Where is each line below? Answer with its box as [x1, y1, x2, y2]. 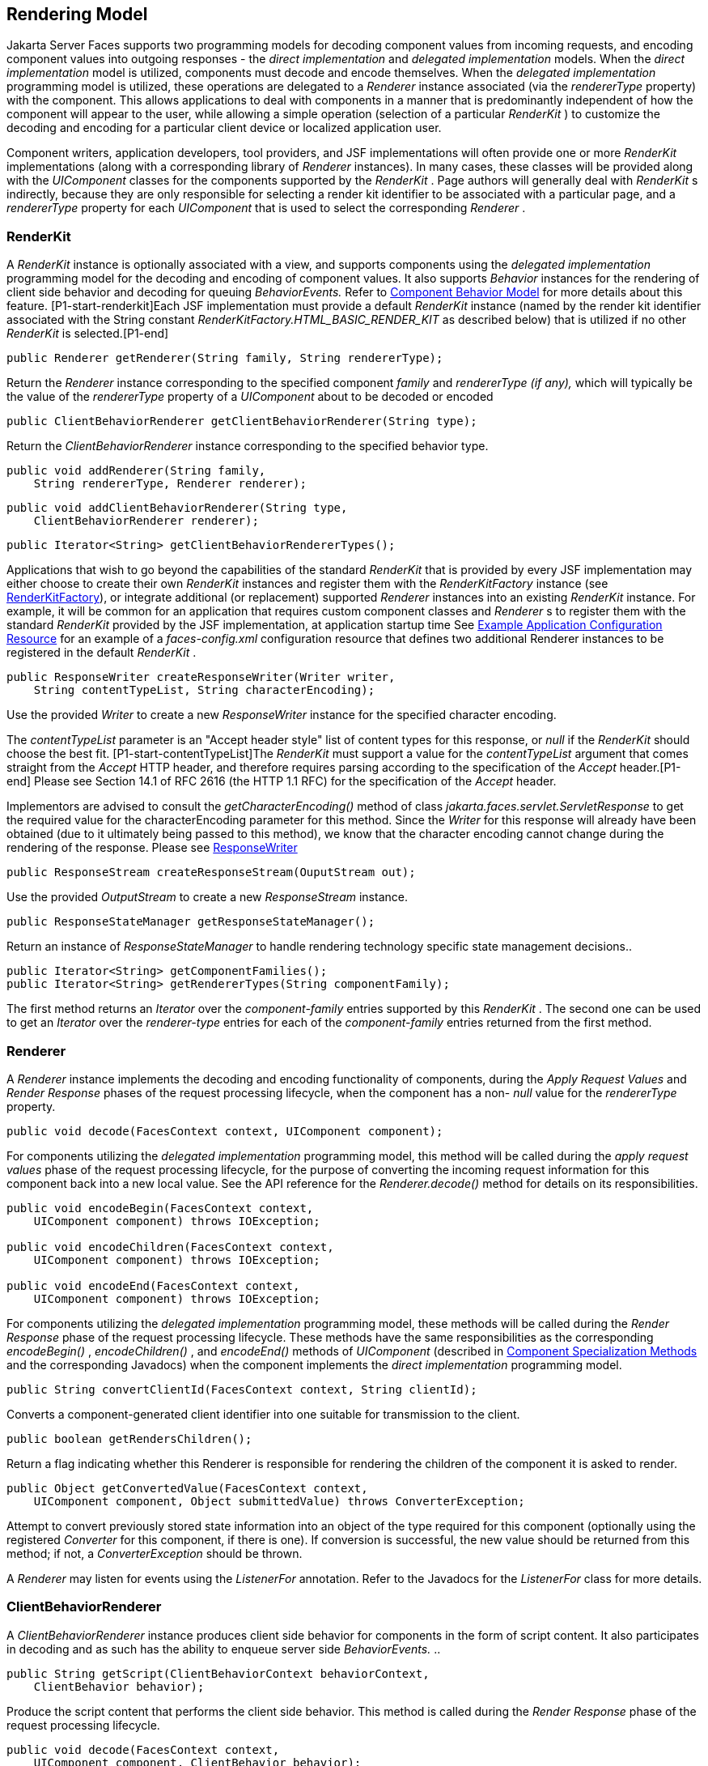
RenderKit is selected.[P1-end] [6, 326, 169, 341]
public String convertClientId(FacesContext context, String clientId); [6, 1382, 477, 1396]
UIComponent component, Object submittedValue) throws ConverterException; [33, 1494, 525, 1508]
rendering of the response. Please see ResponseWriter [6, 840, 298, 855]
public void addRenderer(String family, [6, 464, 266, 478]
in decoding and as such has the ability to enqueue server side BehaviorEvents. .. [6, 1641, 441, 1656]
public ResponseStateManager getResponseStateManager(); [6, 915, 375, 929]
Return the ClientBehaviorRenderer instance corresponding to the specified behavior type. [6, 439, 489, 453]
